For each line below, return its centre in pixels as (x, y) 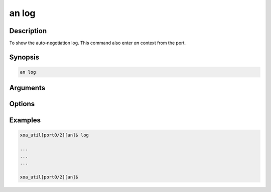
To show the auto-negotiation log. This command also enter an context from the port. (97, 43)
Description (28, 31)
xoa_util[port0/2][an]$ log (54, 135)
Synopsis (24, 57)
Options (22, 104)
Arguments (27, 88)
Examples (25, 120)
